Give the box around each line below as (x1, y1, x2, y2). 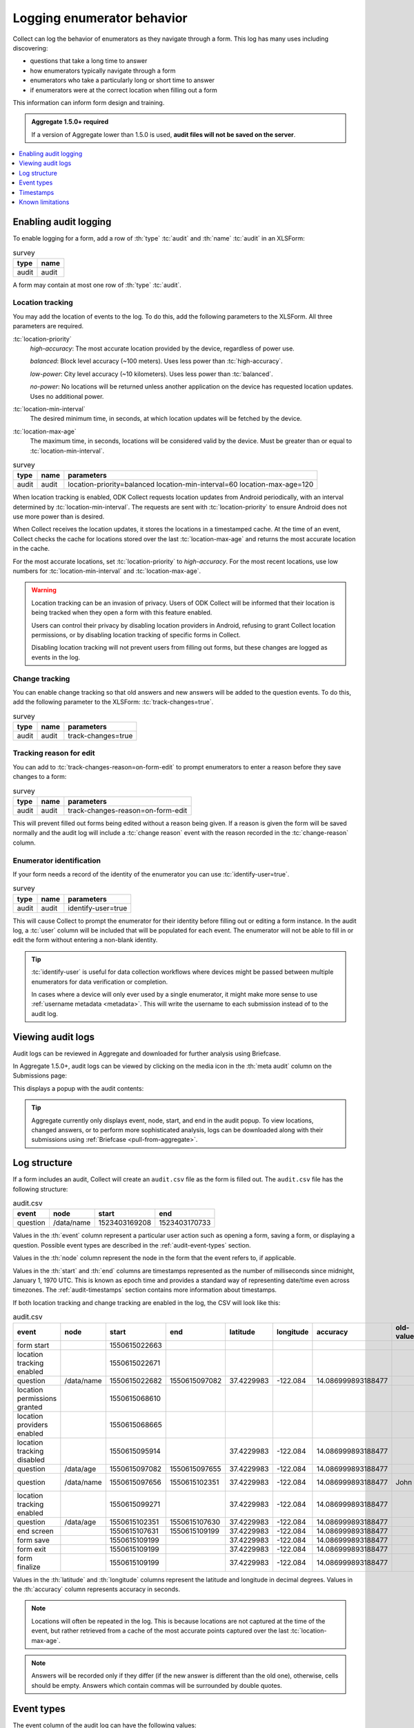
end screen (17, 1526, 55, 1536)
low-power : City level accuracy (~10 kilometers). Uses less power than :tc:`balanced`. (30, 370, 273, 378)
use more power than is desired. (12, 512, 105, 521)
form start (17, 1340, 50, 1350)
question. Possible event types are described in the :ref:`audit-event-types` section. (12, 1241, 251, 1249)
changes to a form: (12, 773, 67, 781)
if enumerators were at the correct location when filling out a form (30, 86, 217, 94)
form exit (17, 1544, 46, 1554)
